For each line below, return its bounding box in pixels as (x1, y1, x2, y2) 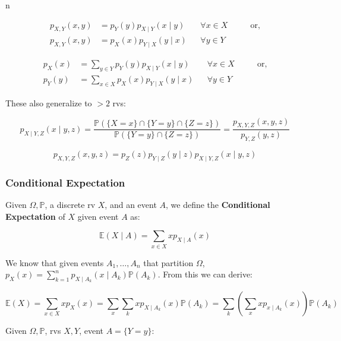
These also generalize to (5, 96, 92, 109)
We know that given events (5, 256, 104, 269)
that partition (143, 256, 194, 269)
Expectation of (5, 210, 65, 222)
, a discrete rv (45, 198, 96, 211)
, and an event (105, 198, 157, 211)
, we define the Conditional (166, 198, 270, 211)
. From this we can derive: (157, 268, 253, 280)
